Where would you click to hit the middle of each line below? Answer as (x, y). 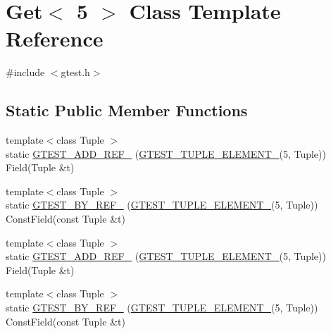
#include (25, 72)
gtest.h (75, 72)
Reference (55, 38)
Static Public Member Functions (127, 110)
